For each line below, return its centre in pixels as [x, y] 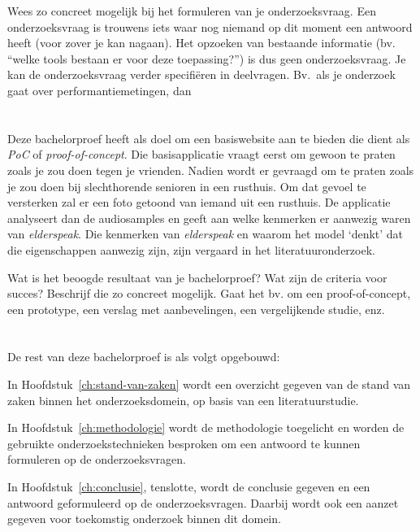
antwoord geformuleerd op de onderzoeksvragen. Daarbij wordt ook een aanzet [203, 502]
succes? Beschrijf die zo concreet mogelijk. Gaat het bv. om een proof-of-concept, [209, 293]
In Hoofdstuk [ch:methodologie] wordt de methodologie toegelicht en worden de [206, 427]
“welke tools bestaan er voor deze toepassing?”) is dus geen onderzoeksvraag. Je [207, 58]
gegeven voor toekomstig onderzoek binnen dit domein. [144, 519]
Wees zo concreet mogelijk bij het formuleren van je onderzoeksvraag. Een [192, 11]
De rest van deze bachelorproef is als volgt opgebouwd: [144, 357]
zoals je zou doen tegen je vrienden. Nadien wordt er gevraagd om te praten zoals [211, 170]
